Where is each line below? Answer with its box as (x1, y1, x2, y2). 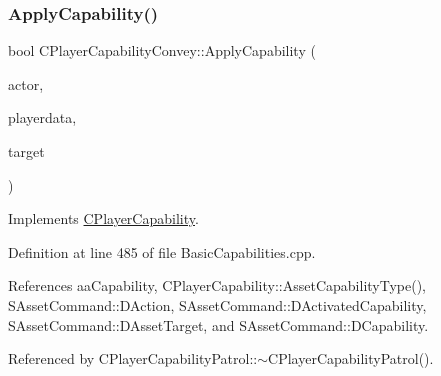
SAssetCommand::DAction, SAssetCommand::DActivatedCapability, (8, 294, 427, 315)
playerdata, (8, 107, 77, 128)
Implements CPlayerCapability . (8, 208, 199, 229)
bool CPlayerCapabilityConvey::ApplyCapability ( (8, 40, 316, 61)
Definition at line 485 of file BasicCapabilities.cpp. (8, 241, 316, 262)
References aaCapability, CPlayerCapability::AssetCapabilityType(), (8, 275, 427, 296)
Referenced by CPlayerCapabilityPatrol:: (8, 348, 258, 369)
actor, (8, 73, 44, 94)
